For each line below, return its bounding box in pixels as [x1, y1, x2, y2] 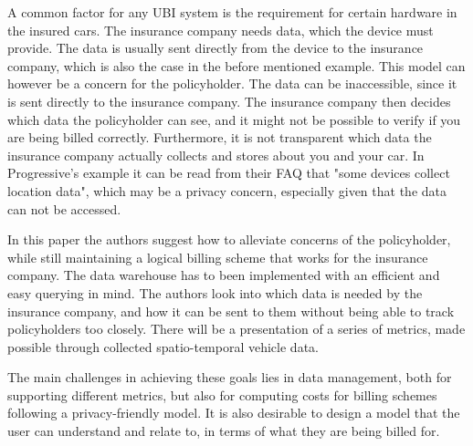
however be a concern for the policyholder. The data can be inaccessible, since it [7, 74, 457, 93]
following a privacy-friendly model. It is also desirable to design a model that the [7, 403, 460, 422]
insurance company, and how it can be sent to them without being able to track [7, 301, 455, 320]
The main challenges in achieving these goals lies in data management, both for [7, 368, 452, 387]
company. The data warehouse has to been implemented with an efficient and [7, 265, 440, 285]
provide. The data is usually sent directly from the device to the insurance [7, 38, 424, 57]
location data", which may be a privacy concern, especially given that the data [7, 181, 447, 200]
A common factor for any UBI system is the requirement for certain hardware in [7, 3, 457, 21]
